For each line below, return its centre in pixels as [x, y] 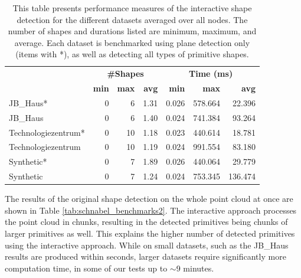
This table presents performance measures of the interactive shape [132, 8]
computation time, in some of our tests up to [86, 268]
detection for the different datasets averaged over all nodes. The [132, 19]
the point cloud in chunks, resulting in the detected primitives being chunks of [146, 222]
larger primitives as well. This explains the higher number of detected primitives [150, 233]
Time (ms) [211, 73]
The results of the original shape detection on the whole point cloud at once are [149, 199]
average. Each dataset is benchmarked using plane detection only [132, 42]
